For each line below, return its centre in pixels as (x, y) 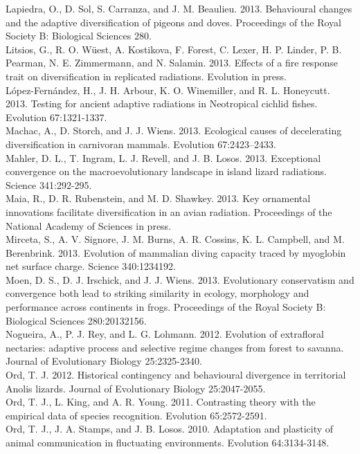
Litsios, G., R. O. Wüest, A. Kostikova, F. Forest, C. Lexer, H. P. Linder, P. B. (174, 49)
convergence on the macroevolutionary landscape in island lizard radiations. (166, 171)
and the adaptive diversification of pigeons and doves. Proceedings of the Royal (173, 22)
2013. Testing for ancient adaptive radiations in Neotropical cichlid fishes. (162, 103)
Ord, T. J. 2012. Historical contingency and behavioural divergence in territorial (176, 375)
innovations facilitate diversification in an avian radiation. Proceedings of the (169, 211)
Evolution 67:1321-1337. (56, 117)
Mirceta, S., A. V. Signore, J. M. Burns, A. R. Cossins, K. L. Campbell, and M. (175, 239)
